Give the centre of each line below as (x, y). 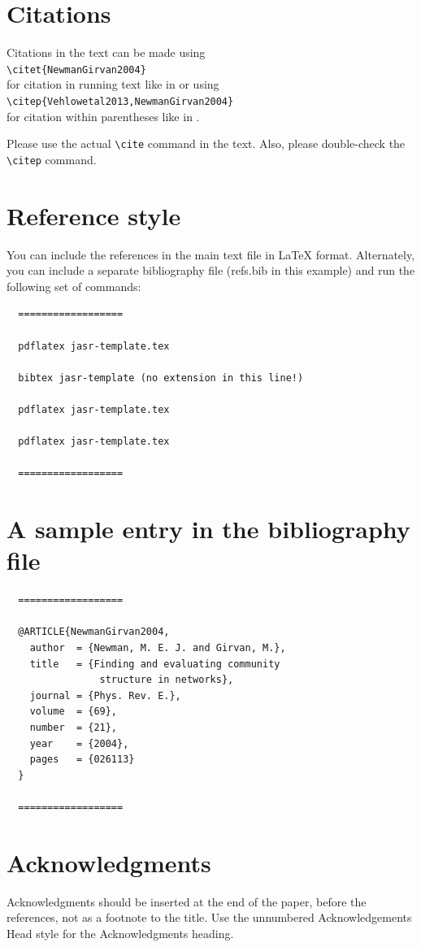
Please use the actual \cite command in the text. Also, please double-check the (206, 143)
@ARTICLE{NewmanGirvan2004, (94, 632)
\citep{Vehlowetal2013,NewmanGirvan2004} (120, 101)
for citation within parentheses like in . (103, 116)
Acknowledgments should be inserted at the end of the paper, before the (187, 901)
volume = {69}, (74, 712)
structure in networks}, (167, 680)
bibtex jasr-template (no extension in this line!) (161, 378)
